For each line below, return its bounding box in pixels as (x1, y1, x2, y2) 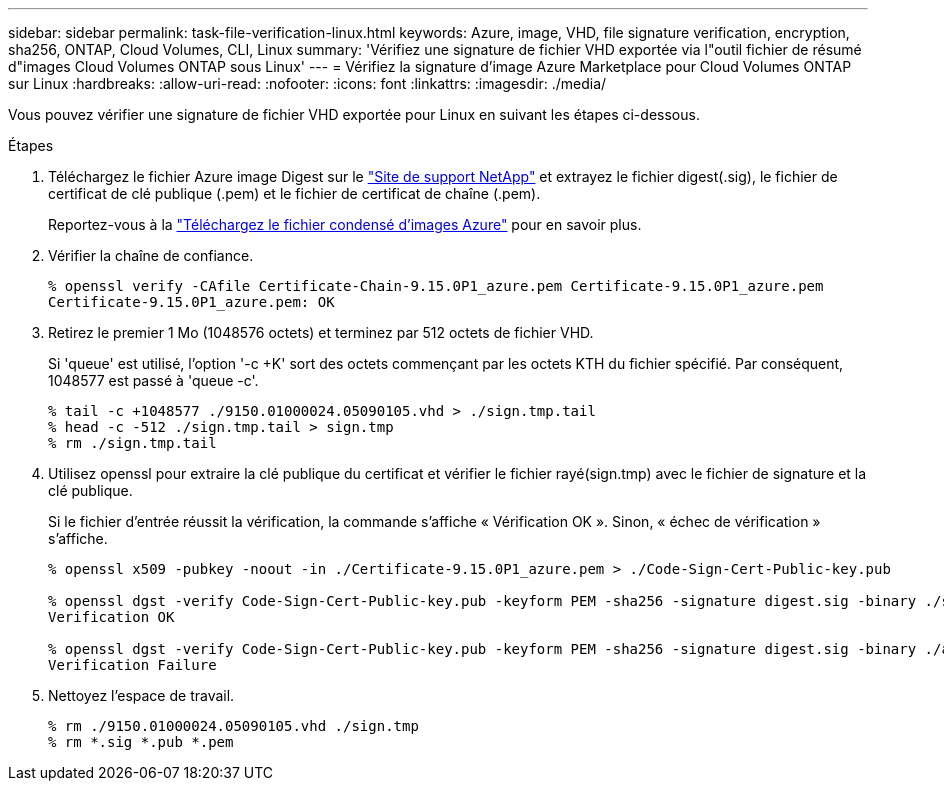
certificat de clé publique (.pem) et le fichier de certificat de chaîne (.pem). (48, 185, 541, 202)
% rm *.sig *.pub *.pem (48, 734, 234, 750)
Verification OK (48, 609, 175, 625)
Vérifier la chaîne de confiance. (48, 247, 254, 264)
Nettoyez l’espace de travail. (48, 687, 235, 704)
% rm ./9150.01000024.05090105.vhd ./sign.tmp (48, 718, 419, 734)
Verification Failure (48, 657, 217, 673)
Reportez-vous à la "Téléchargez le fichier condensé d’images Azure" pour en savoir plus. (48, 216, 642, 233)
